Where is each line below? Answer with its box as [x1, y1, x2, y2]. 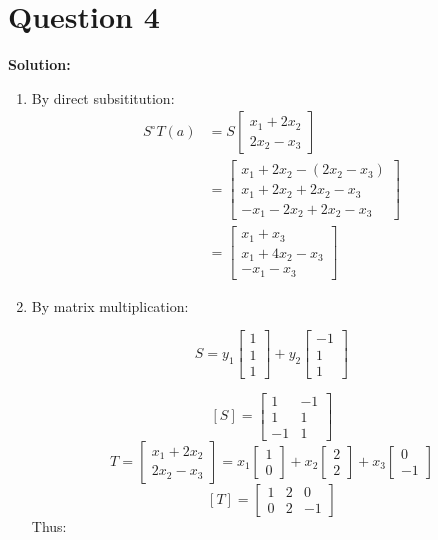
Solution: [8, 54, 71, 75]
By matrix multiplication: [31, 295, 189, 316]
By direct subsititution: [31, 87, 175, 108]
